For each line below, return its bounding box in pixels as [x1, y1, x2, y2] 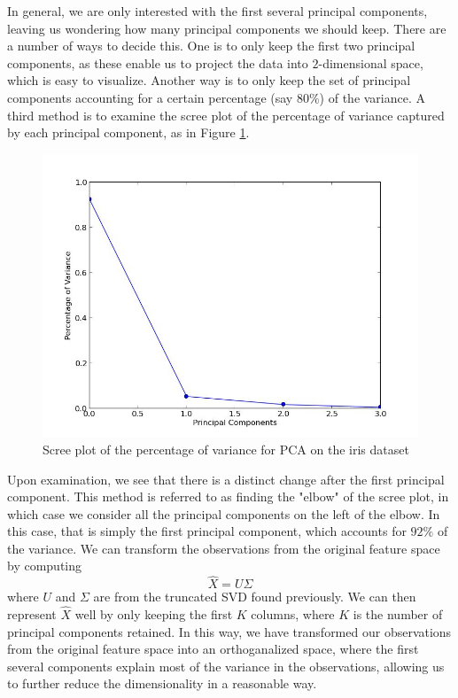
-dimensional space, [318, 53, 423, 72]
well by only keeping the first [74, 605, 233, 624]
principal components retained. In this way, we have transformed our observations [7, 622, 452, 640]
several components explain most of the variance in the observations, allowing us [7, 656, 445, 675]
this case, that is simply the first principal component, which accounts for [7, 522, 407, 540]
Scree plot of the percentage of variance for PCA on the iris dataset [43, 439, 409, 458]
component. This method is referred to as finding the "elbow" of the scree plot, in [7, 487, 449, 506]
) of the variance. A [319, 88, 426, 106]
